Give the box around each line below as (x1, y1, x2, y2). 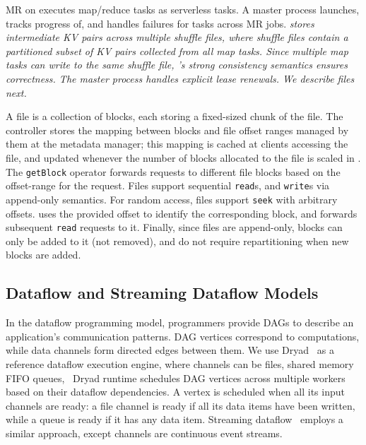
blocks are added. (6, 247, 81, 262)
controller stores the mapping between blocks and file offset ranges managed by (6, 122, 349, 137)
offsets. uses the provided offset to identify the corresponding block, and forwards (6, 206, 358, 220)
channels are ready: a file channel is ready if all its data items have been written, (6, 398, 355, 413)
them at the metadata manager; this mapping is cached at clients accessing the (6, 136, 348, 151)
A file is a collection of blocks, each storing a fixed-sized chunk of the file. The (6, 109, 343, 124)
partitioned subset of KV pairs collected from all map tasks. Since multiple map (6, 43, 348, 58)
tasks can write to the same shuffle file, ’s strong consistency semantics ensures (6, 57, 348, 72)
